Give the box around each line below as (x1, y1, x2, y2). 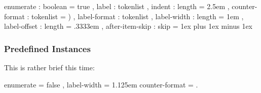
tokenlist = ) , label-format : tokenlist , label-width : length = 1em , (31, 11, 244, 21)
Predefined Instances (4, 42, 91, 55)
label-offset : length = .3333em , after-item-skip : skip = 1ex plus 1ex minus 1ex (4, 21, 252, 31)
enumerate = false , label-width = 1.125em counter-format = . (4, 79, 198, 89)
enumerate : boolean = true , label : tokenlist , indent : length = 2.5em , (4, 1, 230, 11)
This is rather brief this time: (4, 62, 95, 72)
